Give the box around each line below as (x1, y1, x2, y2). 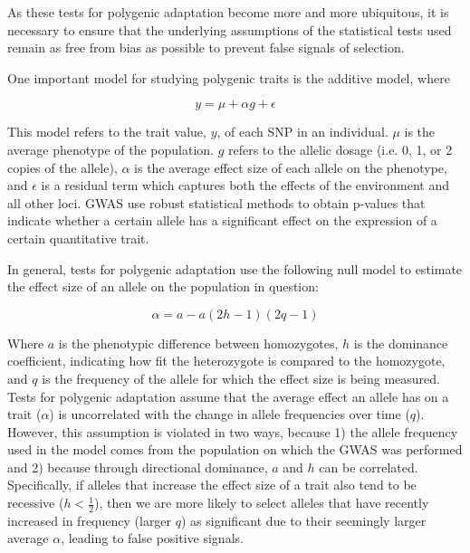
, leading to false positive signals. (61, 529, 244, 548)
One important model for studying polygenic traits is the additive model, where (7, 68, 450, 87)
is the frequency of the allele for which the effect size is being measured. (42, 368, 440, 387)
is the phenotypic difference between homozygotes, (58, 333, 339, 352)
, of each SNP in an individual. (216, 122, 388, 141)
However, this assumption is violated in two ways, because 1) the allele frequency (7, 422, 458, 441)
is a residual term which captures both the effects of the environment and (41, 176, 449, 195)
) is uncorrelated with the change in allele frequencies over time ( (49, 405, 410, 424)
